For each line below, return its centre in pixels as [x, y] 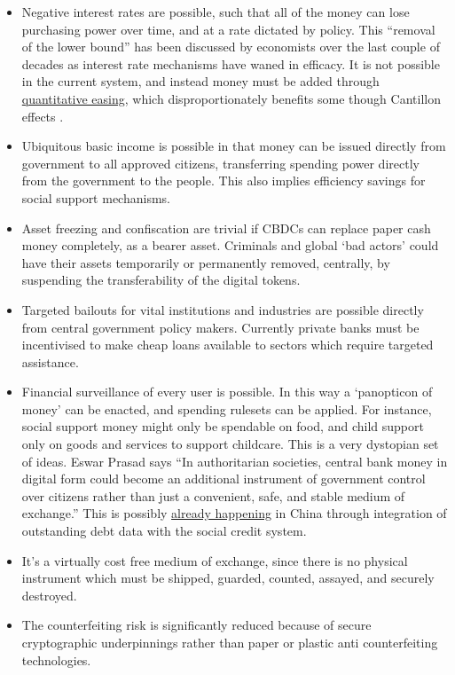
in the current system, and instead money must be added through [200, 81]
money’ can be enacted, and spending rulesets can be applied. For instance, [227, 408]
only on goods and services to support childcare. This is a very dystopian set [230, 444]
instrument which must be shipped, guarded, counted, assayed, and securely [228, 578]
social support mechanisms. [96, 197]
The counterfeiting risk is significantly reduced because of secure [196, 625]
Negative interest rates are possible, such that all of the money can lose [216, 12]
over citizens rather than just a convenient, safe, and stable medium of [213, 495]
